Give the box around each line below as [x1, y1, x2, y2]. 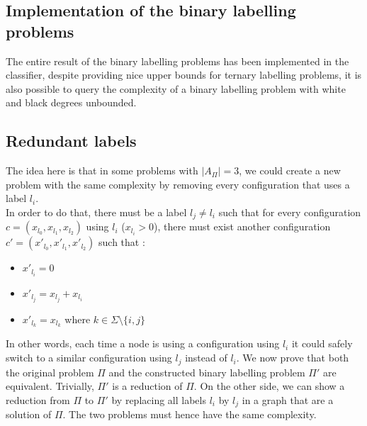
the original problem [6, 364, 94, 379]
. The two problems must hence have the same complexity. [62, 407, 317, 422]
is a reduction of [112, 379, 183, 393]
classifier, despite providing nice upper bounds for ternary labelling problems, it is [6, 67, 362, 82]
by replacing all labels [111, 392, 206, 407]
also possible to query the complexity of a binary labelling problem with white [6, 81, 346, 96]
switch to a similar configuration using [6, 350, 172, 365]
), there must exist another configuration [154, 219, 331, 234]
